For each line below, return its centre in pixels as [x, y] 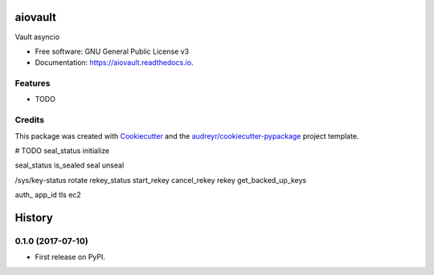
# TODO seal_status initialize [62, 150]
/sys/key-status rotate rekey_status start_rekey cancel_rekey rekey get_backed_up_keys [161, 180]
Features [33, 83]
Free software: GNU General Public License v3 [112, 51]
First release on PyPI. [70, 257]
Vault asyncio [37, 37]
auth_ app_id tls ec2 [48, 195]
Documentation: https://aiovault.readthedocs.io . [114, 63]
